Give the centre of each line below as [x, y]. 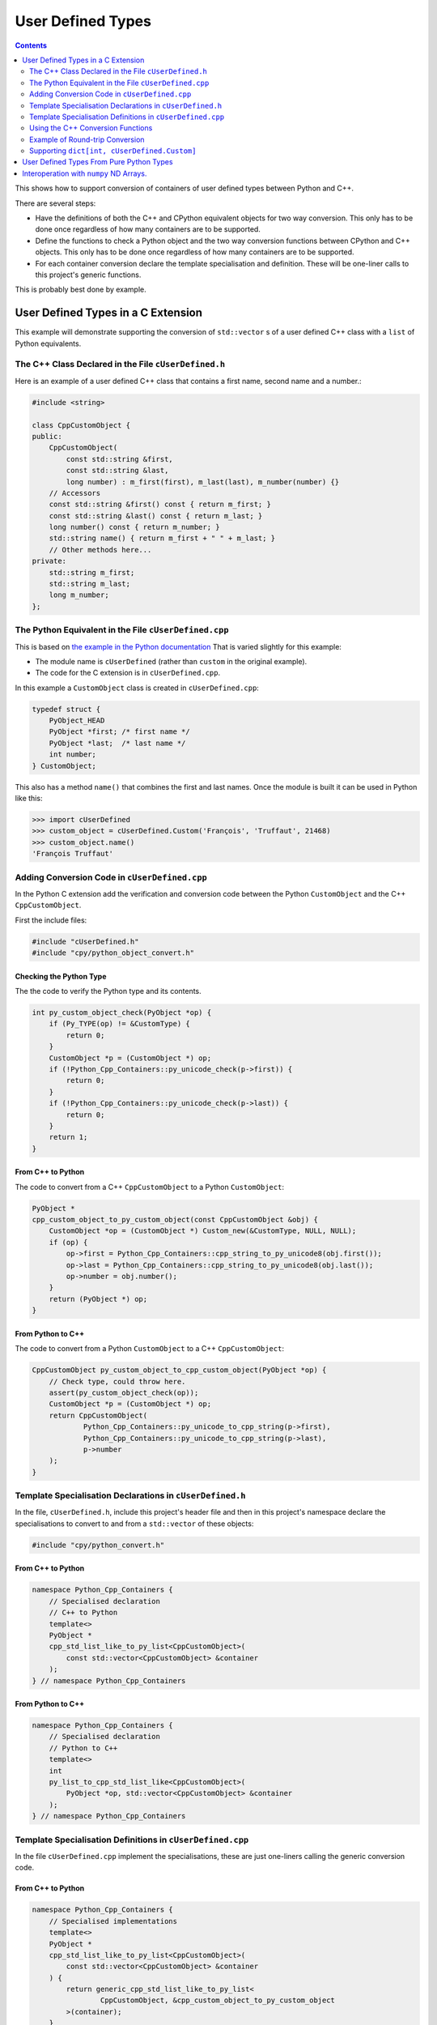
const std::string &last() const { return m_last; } [156, 516]
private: [49, 561]
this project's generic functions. [88, 275]
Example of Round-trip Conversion [87, 139]
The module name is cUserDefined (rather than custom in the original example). [171, 661]
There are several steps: [55, 203]
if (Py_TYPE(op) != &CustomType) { [119, 1024]
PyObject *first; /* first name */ [119, 732]
